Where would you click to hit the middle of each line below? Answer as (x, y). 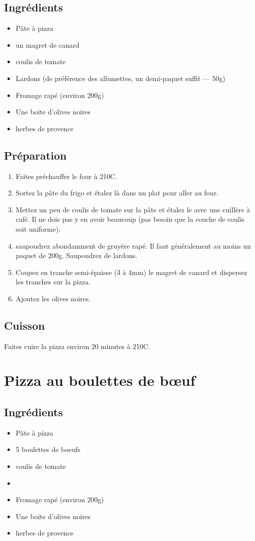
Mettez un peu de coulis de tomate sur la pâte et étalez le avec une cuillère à (133, 209)
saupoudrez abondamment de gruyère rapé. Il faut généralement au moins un (133, 245)
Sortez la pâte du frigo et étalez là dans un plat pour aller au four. (117, 193)
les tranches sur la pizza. (53, 282)
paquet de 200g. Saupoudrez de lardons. (77, 255)
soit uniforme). (38, 228)
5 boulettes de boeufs (48, 449)
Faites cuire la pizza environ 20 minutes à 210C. (77, 346)
